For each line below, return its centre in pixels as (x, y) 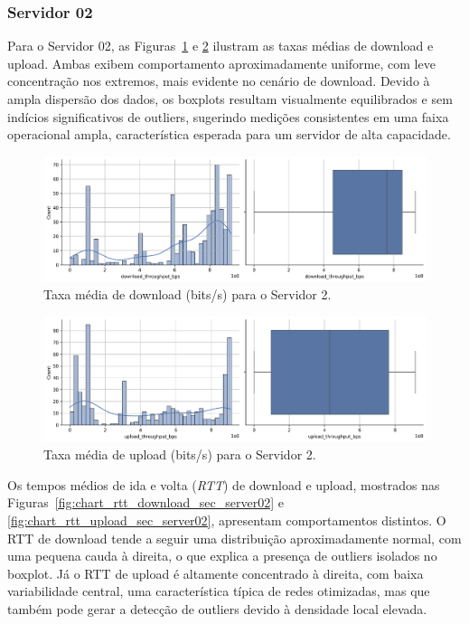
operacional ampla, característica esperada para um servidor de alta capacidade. (229, 134)
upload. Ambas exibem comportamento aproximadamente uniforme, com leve (221, 63)
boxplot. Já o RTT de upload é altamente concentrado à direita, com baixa (216, 573)
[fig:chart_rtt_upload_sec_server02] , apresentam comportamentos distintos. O (227, 520)
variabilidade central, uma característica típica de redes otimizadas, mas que (219, 591)
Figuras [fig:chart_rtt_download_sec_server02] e (145, 502)
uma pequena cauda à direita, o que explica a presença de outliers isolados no (222, 556)
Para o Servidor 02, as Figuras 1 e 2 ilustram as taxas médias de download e (220, 46)
